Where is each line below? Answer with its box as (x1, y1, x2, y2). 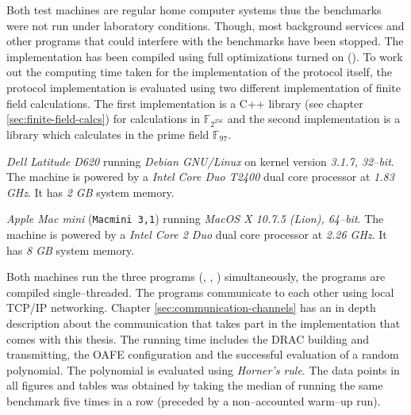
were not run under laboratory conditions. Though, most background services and (6, 17, 405, 33)
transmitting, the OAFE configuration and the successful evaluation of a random (6, 346, 399, 363)
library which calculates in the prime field (6, 125, 209, 142)
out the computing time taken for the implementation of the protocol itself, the (6, 63, 392, 80)
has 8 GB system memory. (6, 241, 135, 258)
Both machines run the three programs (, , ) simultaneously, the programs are (6, 268, 386, 285)
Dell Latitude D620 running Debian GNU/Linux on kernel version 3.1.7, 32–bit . (6, 152, 394, 169)
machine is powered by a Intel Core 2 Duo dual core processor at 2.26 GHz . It (6, 225, 387, 242)
